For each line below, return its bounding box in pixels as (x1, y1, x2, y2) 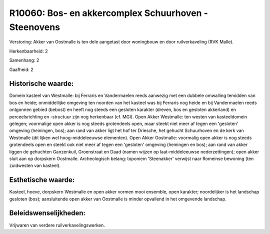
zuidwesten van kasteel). (9, 162, 61, 168)
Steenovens (9, 21, 60, 32)
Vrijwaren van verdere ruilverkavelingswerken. (9, 222, 105, 228)
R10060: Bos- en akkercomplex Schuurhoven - (9, 7, 208, 18)
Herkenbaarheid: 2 (9, 48, 48, 54)
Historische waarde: (9, 79, 74, 88)
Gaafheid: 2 (9, 66, 33, 72)
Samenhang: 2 (9, 57, 39, 63)
